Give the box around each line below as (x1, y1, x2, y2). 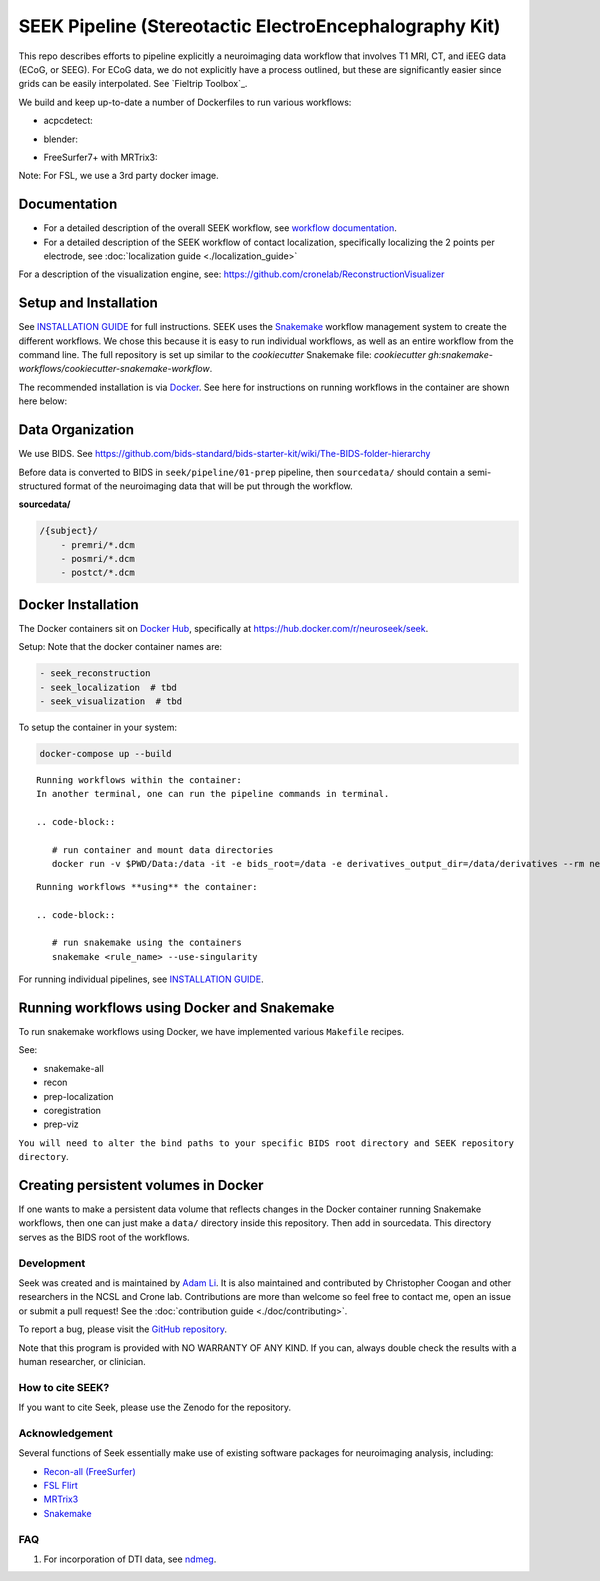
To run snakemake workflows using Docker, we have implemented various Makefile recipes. (18, 1026, 405, 1038)
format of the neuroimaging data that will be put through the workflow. (63, 480, 354, 492)
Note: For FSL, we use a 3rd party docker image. (18, 170, 219, 182)
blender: (43, 133, 79, 145)
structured (18, 480, 62, 492)
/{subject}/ (39, 525, 99, 537)
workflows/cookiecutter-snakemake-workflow (18, 363, 210, 375)
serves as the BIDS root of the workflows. (18, 1231, 190, 1243)
